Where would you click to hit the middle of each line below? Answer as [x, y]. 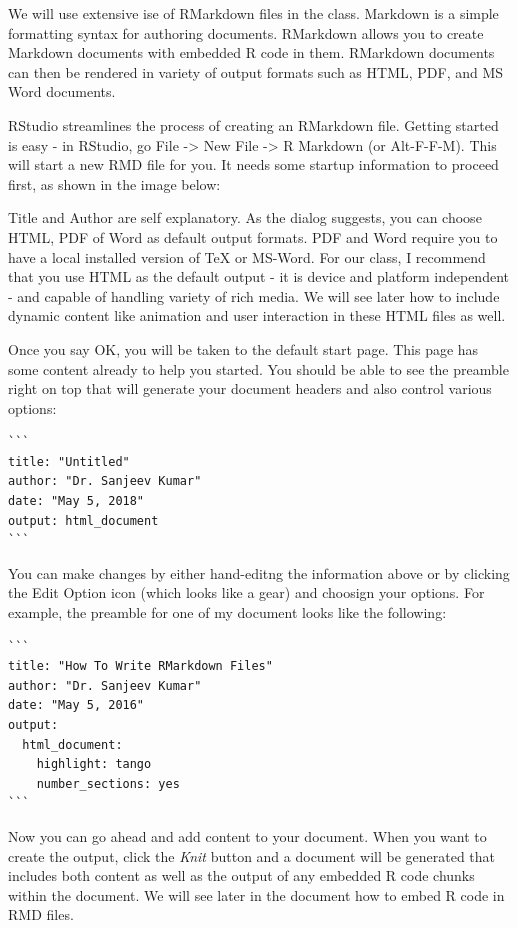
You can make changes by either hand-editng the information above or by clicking [259, 572]
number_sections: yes [108, 783]
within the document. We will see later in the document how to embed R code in [256, 894]
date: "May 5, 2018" [76, 501]
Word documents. [62, 91]
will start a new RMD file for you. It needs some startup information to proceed [253, 164]
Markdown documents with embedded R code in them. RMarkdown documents [251, 52]
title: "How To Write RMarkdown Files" [140, 666]
